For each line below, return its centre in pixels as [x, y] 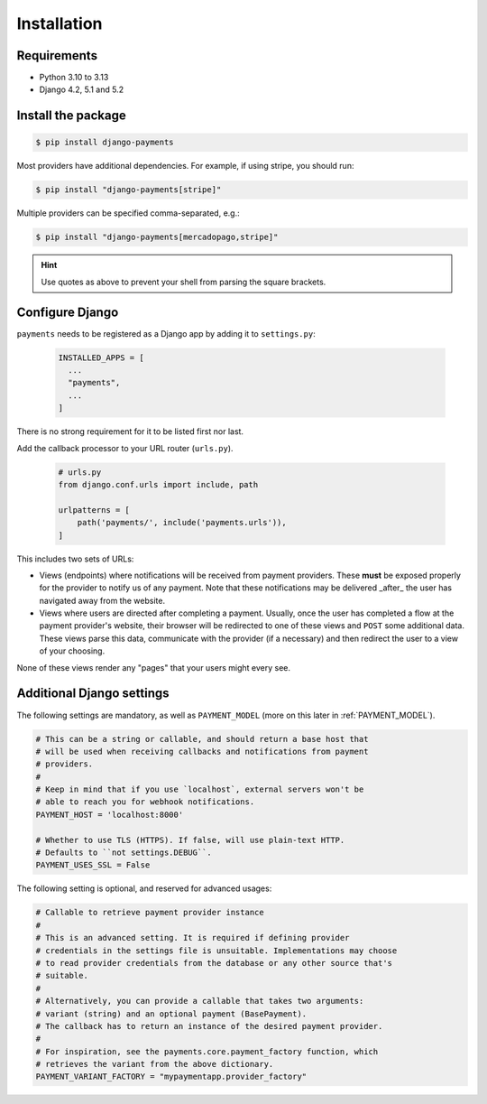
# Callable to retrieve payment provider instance [150, 913]
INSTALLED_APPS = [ [101, 357]
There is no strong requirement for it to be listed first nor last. [130, 431]
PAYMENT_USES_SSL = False [93, 865]
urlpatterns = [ [94, 510]
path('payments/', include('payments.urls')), [182, 523]
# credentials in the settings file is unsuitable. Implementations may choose [216, 951]
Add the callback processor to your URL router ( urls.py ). [125, 448]
